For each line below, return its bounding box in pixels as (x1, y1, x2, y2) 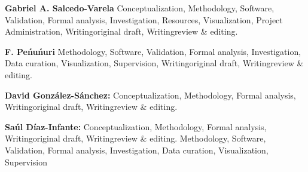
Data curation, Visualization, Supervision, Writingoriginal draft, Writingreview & (5, 57, 304, 69)
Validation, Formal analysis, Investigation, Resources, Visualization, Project (5, 13, 283, 26)
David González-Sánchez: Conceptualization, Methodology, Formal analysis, (5, 88, 296, 101)
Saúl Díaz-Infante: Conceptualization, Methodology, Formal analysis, (5, 120, 267, 133)
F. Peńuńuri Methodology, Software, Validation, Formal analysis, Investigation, (5, 45, 301, 57)
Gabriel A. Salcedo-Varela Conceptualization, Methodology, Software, (5, 2, 275, 14)
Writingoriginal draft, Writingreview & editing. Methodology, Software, (5, 132, 266, 145)
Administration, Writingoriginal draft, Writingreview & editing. (5, 25, 238, 38)
